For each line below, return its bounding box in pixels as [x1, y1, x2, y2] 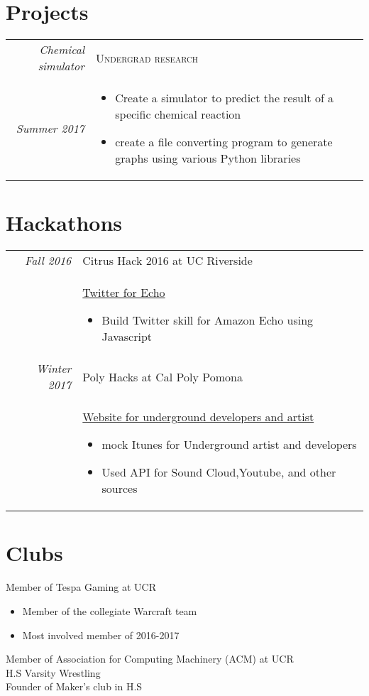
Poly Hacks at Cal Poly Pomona [82, 368, 243, 385]
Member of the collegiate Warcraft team [22, 603, 197, 618]
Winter [35, 360, 72, 377]
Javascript [101, 328, 153, 345]
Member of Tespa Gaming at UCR [6, 580, 156, 594]
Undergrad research [96, 49, 199, 66]
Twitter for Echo [82, 284, 165, 301]
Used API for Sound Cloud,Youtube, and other [101, 464, 336, 481]
